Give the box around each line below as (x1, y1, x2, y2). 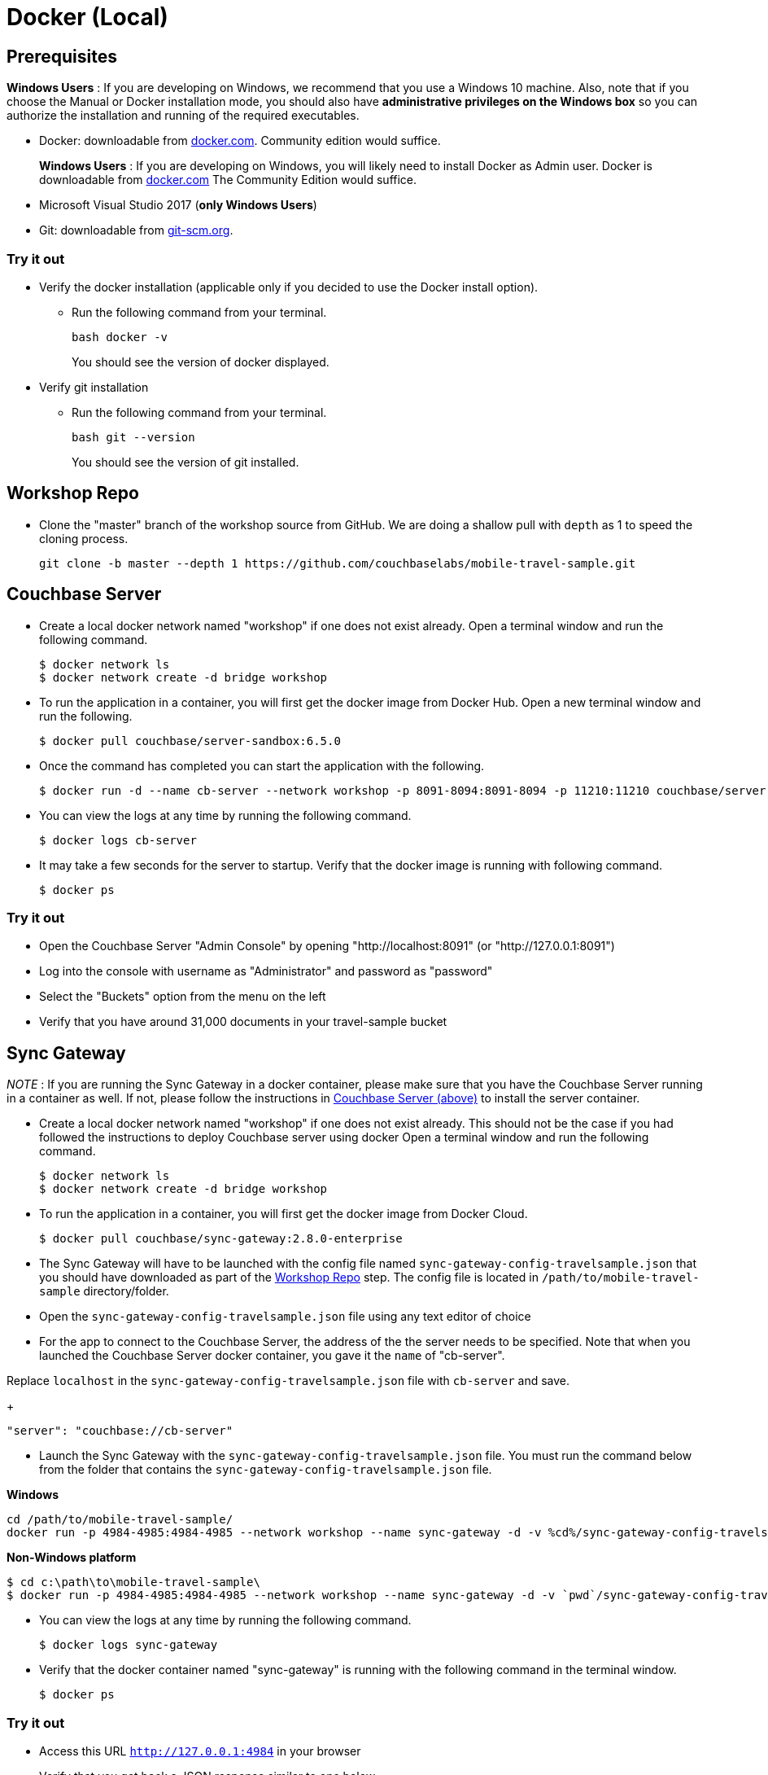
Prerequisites (7, 46, 117, 67)
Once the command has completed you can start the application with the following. (39, 758, 485, 773)
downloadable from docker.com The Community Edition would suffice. (39, 173, 417, 187)
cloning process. (39, 531, 129, 546)
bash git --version (72, 430, 195, 444)
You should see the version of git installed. (72, 454, 299, 469)
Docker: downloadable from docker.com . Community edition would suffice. (39, 134, 441, 148)
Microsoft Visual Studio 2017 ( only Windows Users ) (39, 198, 317, 213)
